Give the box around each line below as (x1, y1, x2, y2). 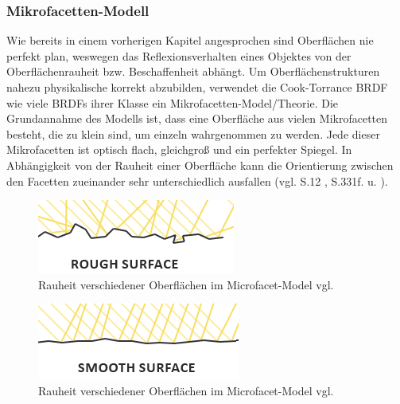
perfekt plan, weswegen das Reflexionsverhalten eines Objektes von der (6, 47, 351, 64)
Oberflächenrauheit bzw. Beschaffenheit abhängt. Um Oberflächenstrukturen (6, 63, 380, 80)
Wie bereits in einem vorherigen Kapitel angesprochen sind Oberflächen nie (6, 32, 374, 49)
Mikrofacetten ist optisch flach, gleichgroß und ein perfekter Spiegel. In (6, 141, 352, 158)
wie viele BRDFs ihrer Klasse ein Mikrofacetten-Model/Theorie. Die (6, 94, 339, 111)
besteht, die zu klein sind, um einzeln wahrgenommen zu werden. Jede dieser (6, 125, 380, 142)
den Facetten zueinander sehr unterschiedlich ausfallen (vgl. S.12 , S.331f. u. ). (6, 172, 388, 189)
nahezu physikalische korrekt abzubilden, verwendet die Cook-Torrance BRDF (6, 79, 388, 95)
